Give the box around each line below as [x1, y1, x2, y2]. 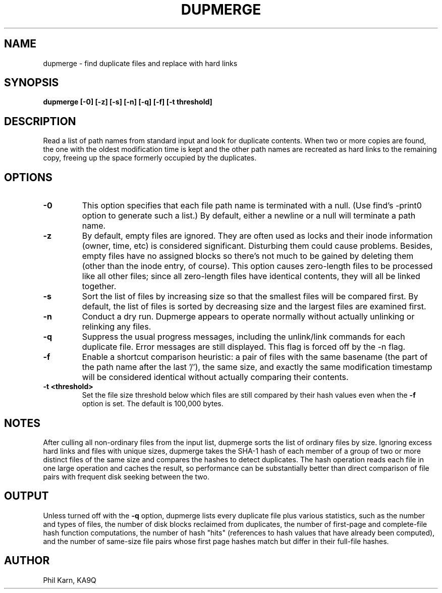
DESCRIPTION [4, 115, 76, 128]
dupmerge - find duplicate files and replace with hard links [43, 59, 238, 68]
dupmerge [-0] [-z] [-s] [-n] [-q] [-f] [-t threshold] [43, 97, 212, 106]
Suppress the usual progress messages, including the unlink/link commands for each [82, 332, 405, 342]
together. [82, 281, 117, 292]
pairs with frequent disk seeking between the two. [43, 472, 209, 481]
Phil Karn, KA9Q [43, 575, 96, 584]
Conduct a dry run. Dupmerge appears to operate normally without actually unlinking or [82, 311, 415, 322]
